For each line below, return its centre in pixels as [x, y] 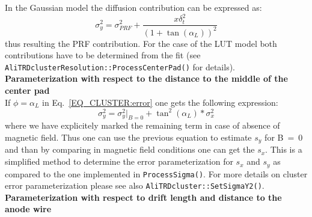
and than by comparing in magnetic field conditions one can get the [130, 149]
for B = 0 [284, 137]
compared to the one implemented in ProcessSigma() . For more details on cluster [156, 173]
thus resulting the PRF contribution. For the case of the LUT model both [141, 43]
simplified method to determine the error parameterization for [119, 161]
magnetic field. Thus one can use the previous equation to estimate [128, 137]
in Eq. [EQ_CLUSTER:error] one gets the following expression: [160, 102]
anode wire [28, 209]
